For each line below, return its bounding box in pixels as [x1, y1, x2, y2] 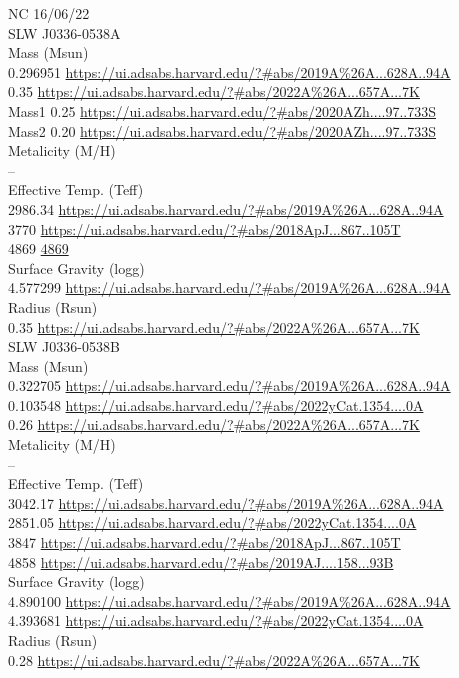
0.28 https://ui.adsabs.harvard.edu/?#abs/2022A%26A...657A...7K [8, 649, 420, 670]
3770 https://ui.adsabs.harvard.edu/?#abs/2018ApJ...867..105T [8, 218, 401, 239]
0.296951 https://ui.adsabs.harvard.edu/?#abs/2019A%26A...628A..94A [8, 61, 451, 82]
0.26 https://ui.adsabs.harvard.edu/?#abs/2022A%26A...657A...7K [8, 414, 420, 435]
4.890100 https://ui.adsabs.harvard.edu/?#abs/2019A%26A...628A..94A [8, 590, 451, 611]
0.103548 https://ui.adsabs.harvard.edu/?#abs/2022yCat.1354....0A [8, 394, 424, 415]
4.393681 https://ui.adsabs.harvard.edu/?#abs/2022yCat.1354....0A [8, 610, 424, 631]
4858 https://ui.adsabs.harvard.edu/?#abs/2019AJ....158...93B [8, 551, 394, 572]
